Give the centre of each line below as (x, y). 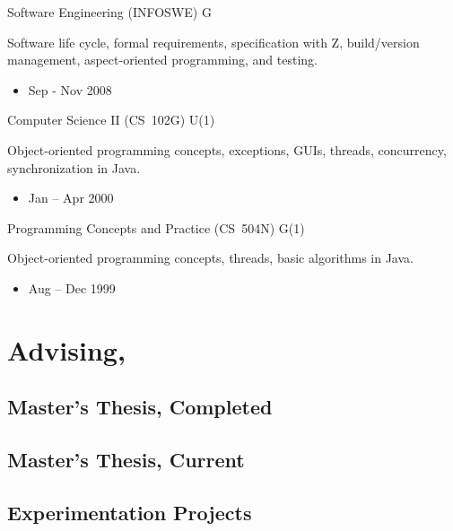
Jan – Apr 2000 (71, 198)
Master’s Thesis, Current (126, 460)
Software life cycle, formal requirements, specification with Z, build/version (213, 42)
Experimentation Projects (130, 512)
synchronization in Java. (74, 167)
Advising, (66, 349)
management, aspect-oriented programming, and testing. (162, 60)
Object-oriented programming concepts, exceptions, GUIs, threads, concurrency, (227, 149)
